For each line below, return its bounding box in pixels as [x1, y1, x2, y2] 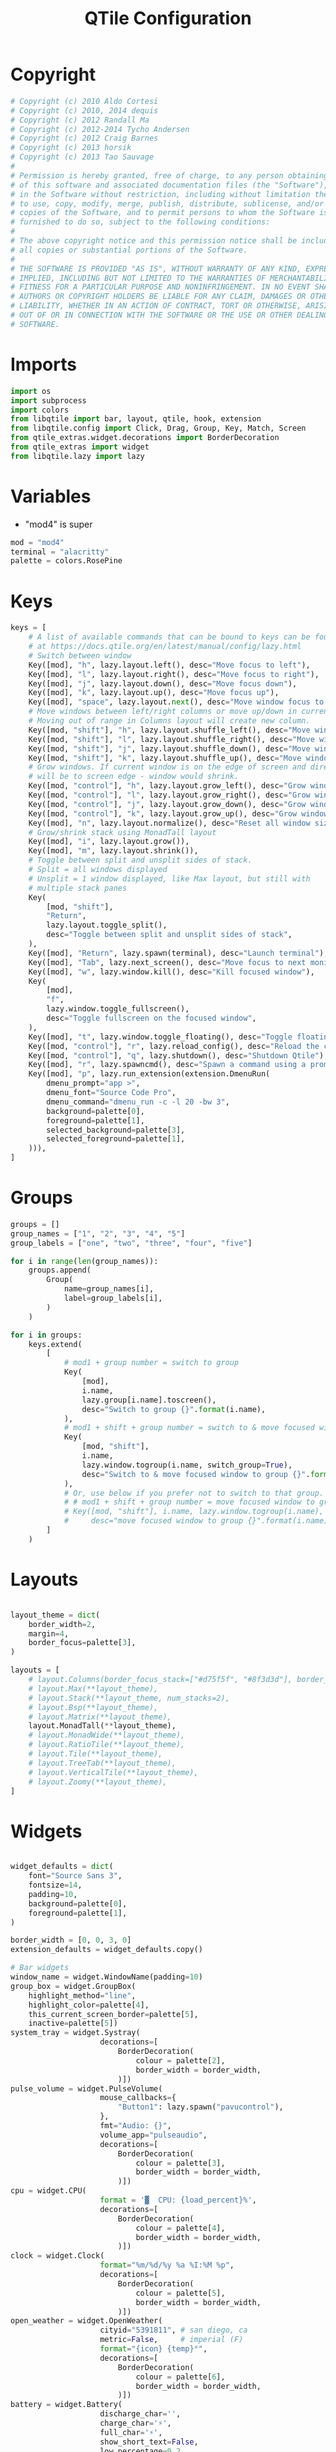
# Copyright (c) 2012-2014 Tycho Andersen [10, 124, 190, 134]
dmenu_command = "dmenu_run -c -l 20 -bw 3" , [46, 1097, 230, 1107]
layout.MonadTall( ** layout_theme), [28, 1721, 177, 1731]
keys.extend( [28, 1339, 83, 1349]
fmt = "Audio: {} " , [99, 2121, 172, 2131]
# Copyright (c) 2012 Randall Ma [10, 115, 150, 125]
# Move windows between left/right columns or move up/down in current [28, 707, 333, 717]
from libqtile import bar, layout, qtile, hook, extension [10, 414, 262, 424]
